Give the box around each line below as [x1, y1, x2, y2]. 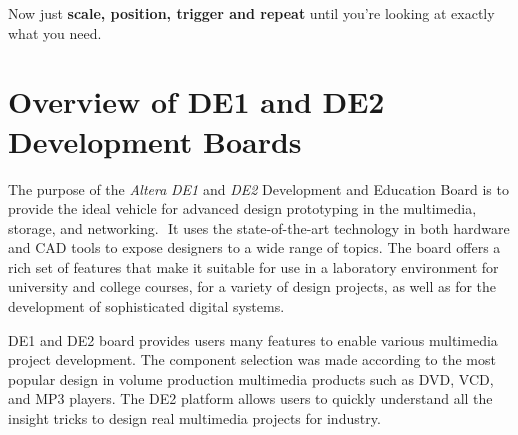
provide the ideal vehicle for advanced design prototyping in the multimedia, [8, 198, 477, 219]
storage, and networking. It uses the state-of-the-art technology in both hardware [8, 217, 510, 238]
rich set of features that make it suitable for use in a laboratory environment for [8, 256, 499, 277]
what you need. [8, 22, 102, 43]
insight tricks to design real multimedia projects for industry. [8, 408, 381, 429]
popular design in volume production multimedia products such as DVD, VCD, [8, 368, 494, 389]
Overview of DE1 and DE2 [8, 81, 385, 122]
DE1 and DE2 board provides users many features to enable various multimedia [8, 329, 498, 350]
